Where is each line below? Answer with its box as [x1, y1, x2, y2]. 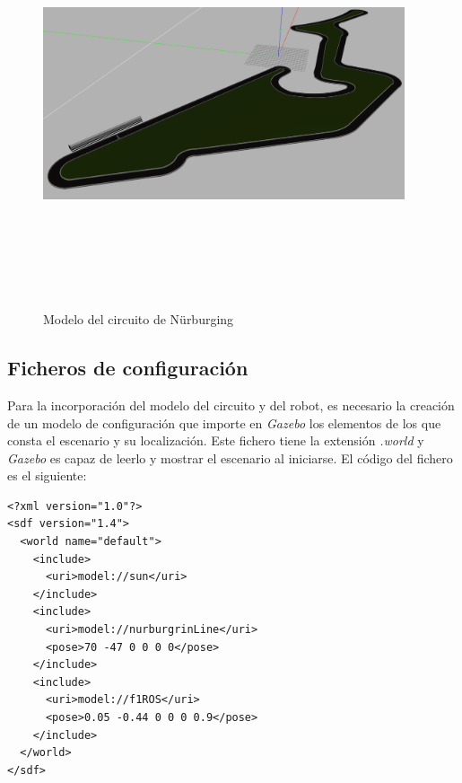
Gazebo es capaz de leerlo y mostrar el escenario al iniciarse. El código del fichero [7, 448, 453, 467]
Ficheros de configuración [7, 354, 248, 382]
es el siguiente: [7, 466, 87, 485]
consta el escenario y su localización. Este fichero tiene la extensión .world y [7, 431, 424, 450]
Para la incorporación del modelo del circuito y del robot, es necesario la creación [7, 395, 455, 414]
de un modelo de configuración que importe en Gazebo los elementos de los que [7, 413, 441, 432]
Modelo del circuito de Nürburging [43, 310, 234, 329]
